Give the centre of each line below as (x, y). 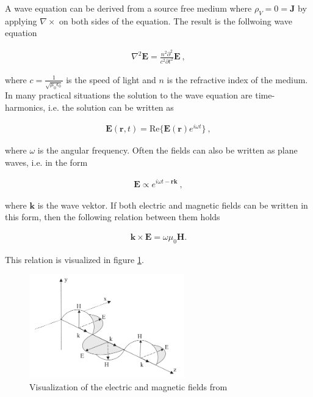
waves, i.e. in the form (46, 162)
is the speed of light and (111, 79)
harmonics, (25, 107)
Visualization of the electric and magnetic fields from (128, 387)
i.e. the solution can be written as (111, 107)
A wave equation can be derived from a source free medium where (128, 8)
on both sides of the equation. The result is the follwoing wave (176, 20)
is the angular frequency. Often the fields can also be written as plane (167, 150)
